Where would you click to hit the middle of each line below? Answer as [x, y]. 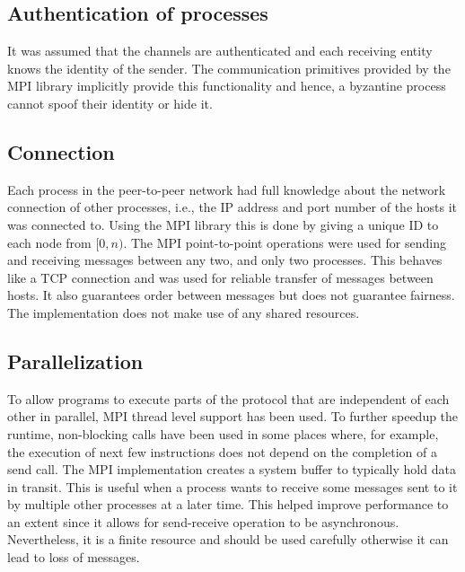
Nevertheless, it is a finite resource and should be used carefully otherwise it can [228, 539]
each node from [49, 242]
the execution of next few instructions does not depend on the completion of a [222, 451]
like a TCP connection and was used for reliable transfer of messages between [220, 277]
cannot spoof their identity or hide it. [110, 103]
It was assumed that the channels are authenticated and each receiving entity [220, 51]
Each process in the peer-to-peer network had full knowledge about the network [227, 189]
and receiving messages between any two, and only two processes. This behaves [225, 260]
